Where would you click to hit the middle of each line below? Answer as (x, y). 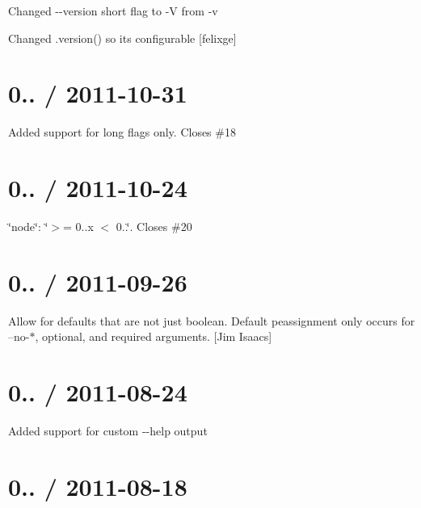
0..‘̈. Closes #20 (154, 227)
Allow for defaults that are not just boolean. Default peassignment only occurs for (212, 320)
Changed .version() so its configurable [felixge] (122, 38)
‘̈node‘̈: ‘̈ (28, 227)
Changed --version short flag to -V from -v (113, 10)
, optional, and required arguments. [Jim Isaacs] (154, 336)
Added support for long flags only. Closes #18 (122, 132)
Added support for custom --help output (108, 431)
